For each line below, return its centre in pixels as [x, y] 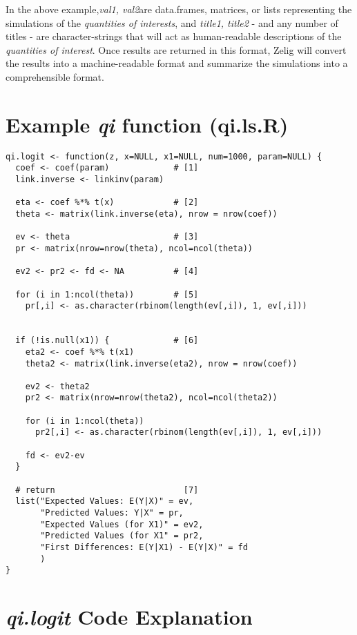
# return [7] [107, 490]
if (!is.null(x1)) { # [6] [107, 341]
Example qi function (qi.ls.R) [147, 124]
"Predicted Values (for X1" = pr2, [122, 536]
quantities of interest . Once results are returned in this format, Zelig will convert [176, 49]
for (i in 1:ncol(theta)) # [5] [107, 294]
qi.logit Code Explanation [129, 617]
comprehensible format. [55, 76]
